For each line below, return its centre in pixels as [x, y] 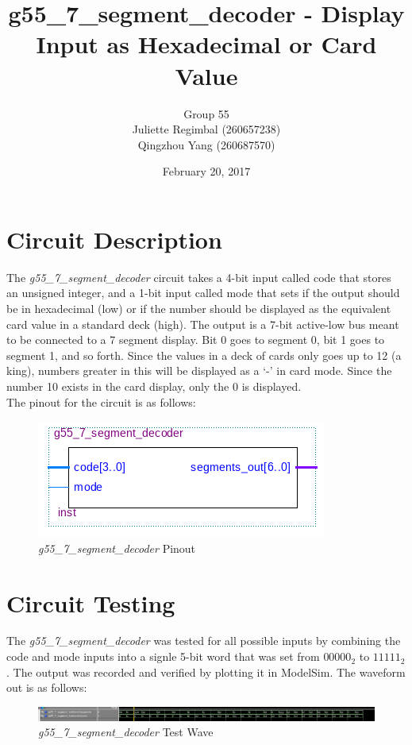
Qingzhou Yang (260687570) [206, 144]
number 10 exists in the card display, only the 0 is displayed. [154, 386]
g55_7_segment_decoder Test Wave [126, 732]
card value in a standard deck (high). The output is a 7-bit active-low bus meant [203, 324]
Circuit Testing [91, 602]
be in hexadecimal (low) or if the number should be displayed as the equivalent [199, 308]
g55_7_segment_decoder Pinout [117, 548]
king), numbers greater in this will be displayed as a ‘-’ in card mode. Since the [199, 371]
